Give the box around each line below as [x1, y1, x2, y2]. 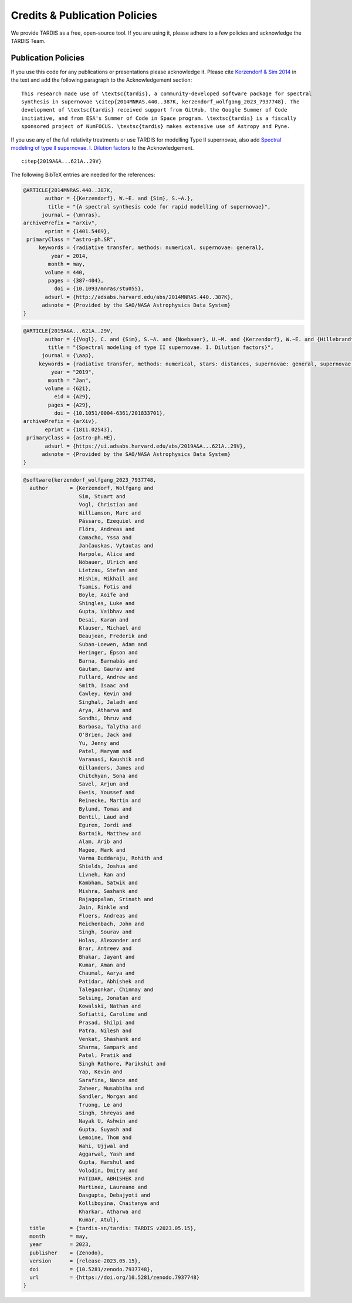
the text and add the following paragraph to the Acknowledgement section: [11, 76, 192, 83]
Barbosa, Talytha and [79, 723, 141, 730]
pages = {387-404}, [48, 277, 104, 284]
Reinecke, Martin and [79, 797, 141, 804]
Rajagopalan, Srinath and [79, 896, 154, 902]
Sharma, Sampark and [79, 1043, 138, 1050]
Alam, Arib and [79, 838, 123, 845]
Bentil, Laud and [79, 814, 129, 821]
